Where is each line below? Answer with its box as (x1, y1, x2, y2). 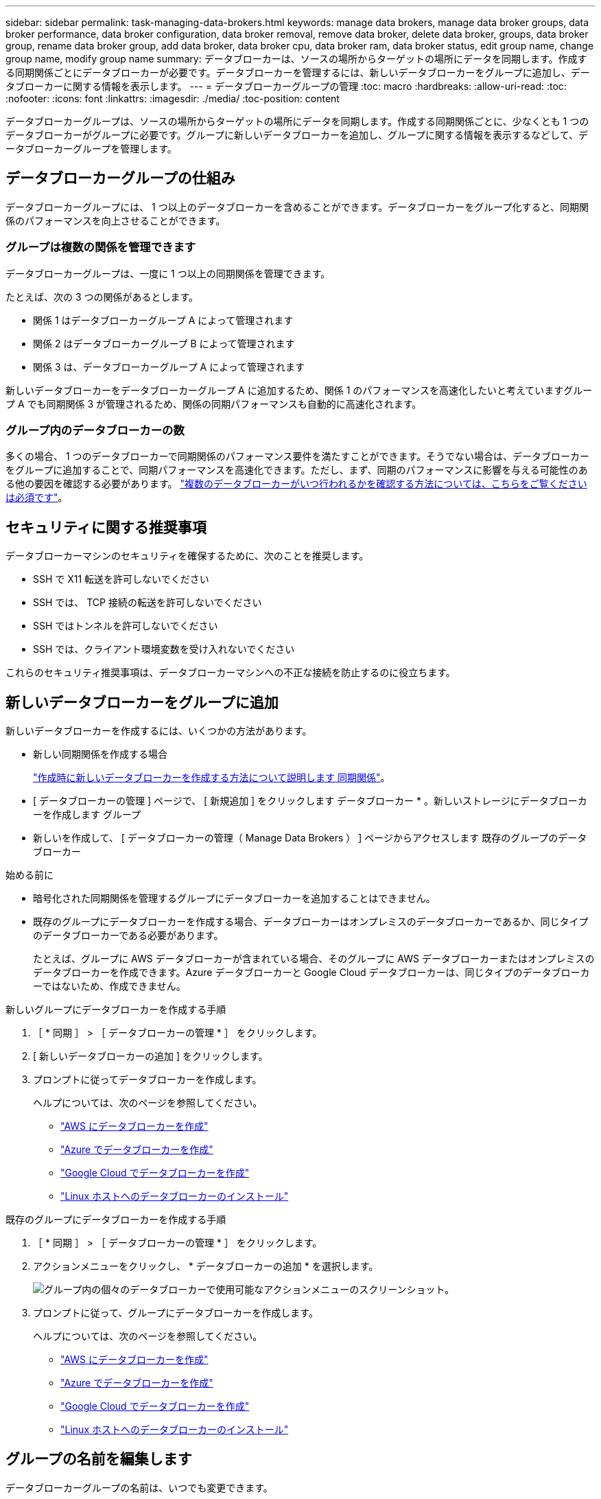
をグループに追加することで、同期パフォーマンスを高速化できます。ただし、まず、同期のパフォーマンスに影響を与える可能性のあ (5, 464, 588, 476)
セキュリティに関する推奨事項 (5, 518, 207, 536)
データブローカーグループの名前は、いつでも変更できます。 (5, 1481, 273, 1494)
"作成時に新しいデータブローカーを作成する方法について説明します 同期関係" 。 (33, 771, 390, 784)
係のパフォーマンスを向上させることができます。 (5, 214, 226, 226)
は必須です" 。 (5, 491, 68, 504)
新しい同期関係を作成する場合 (33, 748, 167, 760)
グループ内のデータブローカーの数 (5, 423, 185, 437)
